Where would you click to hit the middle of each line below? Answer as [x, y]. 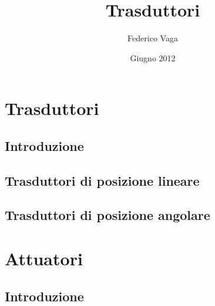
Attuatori [44, 259]
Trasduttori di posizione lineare [102, 180]
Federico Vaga [153, 38]
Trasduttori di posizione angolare [107, 215]
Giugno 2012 [153, 57]
